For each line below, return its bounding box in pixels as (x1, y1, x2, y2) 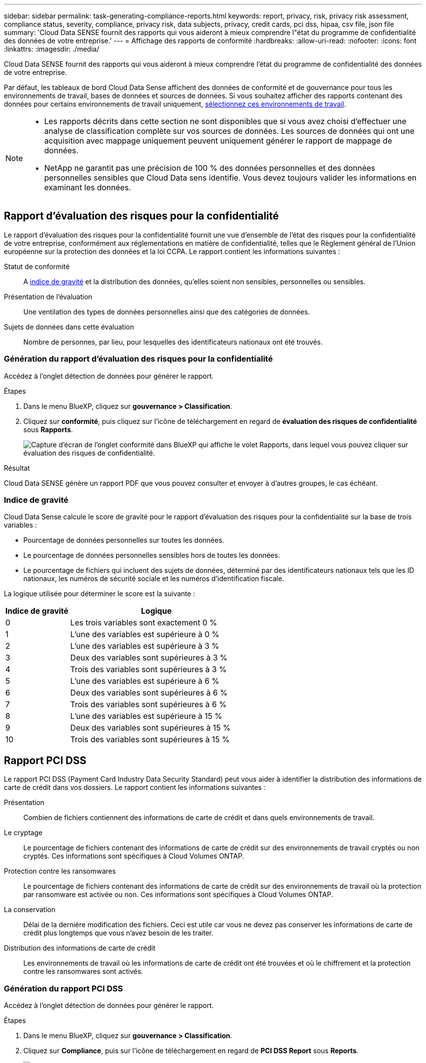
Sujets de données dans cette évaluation (4, 322, 134, 331)
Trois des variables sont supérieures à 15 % (70, 734, 230, 745)
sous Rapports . (23, 425, 73, 434)
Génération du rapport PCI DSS (4, 983, 123, 993)
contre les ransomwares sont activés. (23, 967, 143, 976)
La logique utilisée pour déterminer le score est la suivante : (4, 589, 195, 598)
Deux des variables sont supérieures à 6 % (70, 688, 228, 698)
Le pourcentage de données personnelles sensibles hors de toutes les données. (23, 551, 280, 560)
